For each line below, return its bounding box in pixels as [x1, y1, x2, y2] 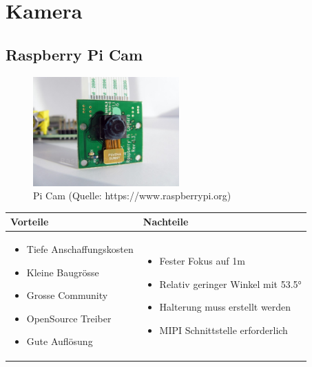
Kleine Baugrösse [26, 265, 99, 279]
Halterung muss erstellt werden [159, 300, 291, 314]
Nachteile [143, 214, 189, 229]
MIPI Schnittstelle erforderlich [159, 322, 288, 337]
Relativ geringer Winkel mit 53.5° [159, 276, 302, 291]
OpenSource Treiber [26, 311, 112, 325]
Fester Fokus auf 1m [159, 253, 245, 267]
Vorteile [10, 214, 49, 229]
